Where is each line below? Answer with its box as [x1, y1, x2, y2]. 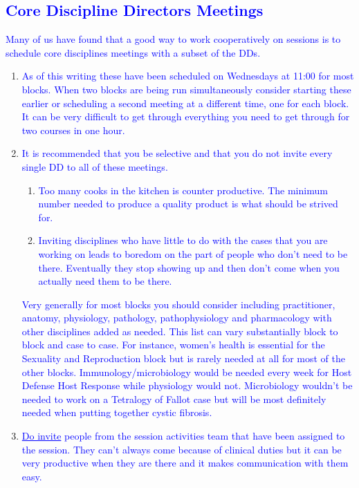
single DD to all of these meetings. [21, 159, 168, 173]
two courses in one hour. [21, 122, 125, 137]
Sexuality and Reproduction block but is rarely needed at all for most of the [21, 351, 346, 366]
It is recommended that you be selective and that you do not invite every [21, 146, 333, 160]
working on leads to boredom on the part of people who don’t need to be [38, 246, 348, 261]
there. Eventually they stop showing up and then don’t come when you [38, 260, 340, 274]
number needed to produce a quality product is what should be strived [38, 196, 338, 211]
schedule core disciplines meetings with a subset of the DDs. [6, 45, 261, 59]
